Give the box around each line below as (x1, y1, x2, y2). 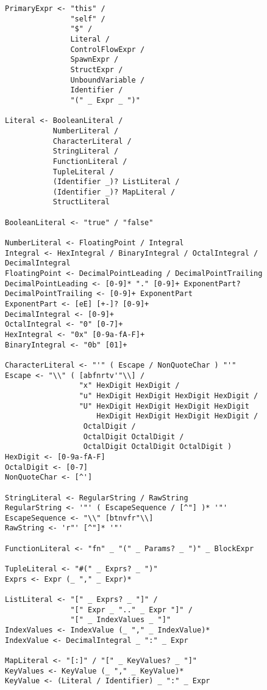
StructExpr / (70, 65, 123, 74)
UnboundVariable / (70, 75, 145, 84)
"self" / (70, 14, 105, 23)
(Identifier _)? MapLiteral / (52, 187, 176, 196)
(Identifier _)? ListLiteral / (52, 177, 180, 187)
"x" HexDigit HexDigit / (79, 381, 180, 390)
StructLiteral (52, 198, 110, 207)
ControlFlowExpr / (70, 45, 145, 54)
